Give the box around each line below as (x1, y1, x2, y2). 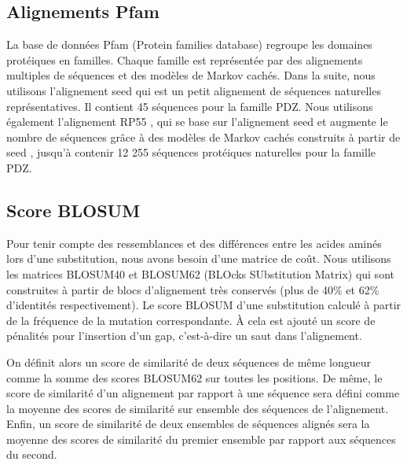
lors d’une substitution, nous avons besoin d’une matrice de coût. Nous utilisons (6, 250, 391, 267)
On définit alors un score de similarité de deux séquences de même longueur (6, 353, 372, 370)
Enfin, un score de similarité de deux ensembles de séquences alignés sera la (6, 415, 370, 432)
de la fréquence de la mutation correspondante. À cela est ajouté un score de (6, 312, 376, 328)
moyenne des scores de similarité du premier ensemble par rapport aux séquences (6, 430, 396, 447)
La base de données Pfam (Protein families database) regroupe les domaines (6, 36, 372, 53)
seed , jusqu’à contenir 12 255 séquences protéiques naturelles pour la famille (6, 144, 376, 161)
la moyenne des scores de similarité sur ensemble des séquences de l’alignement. (6, 400, 389, 416)
